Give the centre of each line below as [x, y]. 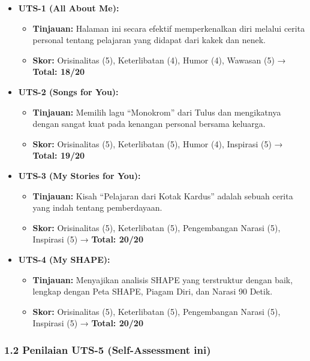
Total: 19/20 [59, 155]
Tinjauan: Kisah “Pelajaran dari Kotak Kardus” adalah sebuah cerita [163, 195]
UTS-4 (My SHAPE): [64, 259]
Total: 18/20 [59, 72]
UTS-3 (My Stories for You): [79, 175]
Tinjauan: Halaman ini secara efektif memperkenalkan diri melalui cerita [169, 28]
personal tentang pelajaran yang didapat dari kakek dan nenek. [149, 40]
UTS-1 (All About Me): [69, 8]
